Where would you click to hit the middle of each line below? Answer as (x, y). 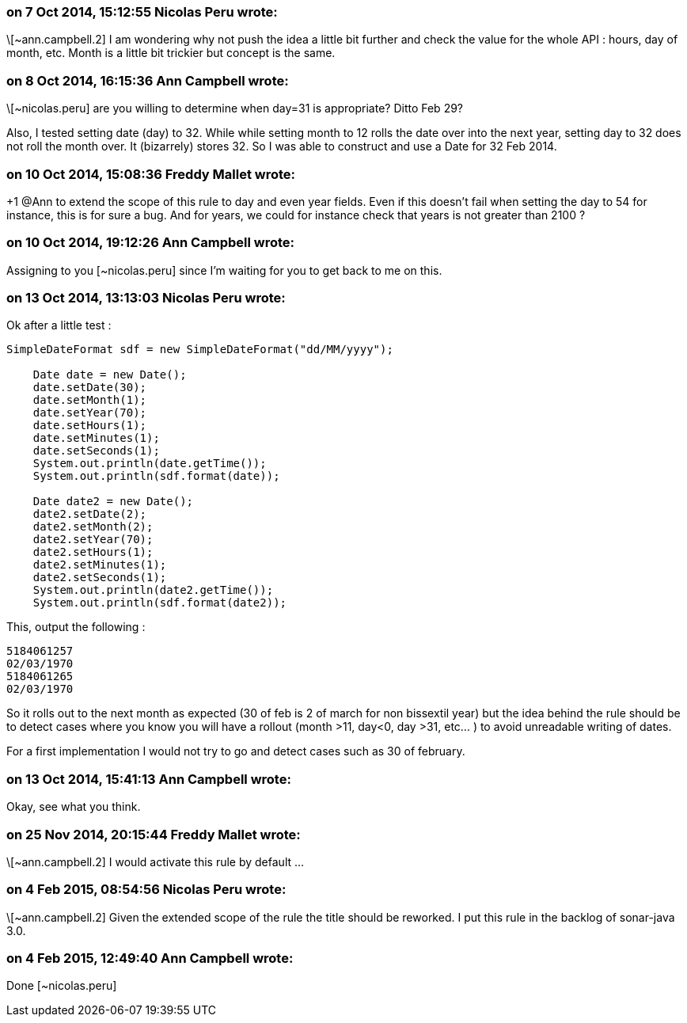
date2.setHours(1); (93, 552)
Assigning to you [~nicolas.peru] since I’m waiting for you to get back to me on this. (224, 270)
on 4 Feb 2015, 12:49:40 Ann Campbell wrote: (150, 958)
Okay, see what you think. (74, 807)
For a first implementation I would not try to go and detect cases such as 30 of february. (236, 751)
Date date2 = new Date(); (113, 502)
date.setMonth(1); (90, 400)
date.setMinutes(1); (96, 438)
